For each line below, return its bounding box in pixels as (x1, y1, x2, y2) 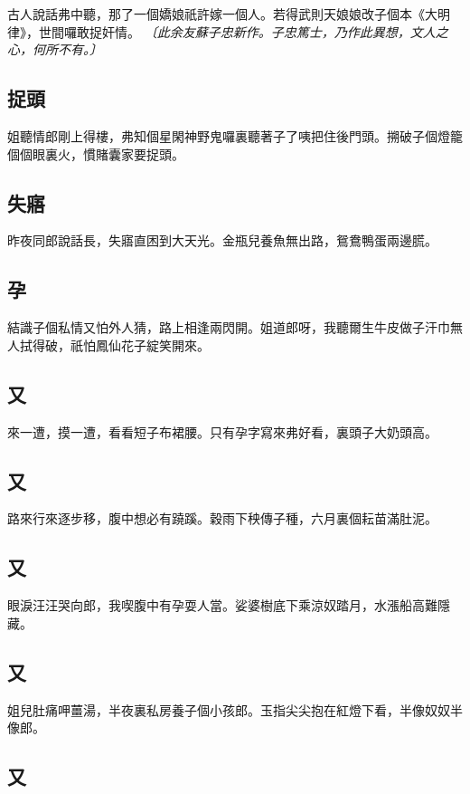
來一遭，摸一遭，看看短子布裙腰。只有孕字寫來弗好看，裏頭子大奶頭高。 (7, 422, 437, 441)
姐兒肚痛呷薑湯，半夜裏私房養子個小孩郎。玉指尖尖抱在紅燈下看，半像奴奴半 (7, 700, 463, 719)
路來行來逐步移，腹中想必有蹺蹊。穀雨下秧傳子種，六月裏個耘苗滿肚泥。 (7, 509, 437, 528)
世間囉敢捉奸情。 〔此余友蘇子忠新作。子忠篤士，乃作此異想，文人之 (38, 22, 448, 41)
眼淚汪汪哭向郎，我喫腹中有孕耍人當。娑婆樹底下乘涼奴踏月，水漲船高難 (7, 596, 437, 615)
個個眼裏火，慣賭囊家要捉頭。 (7, 144, 184, 163)
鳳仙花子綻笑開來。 (95, 335, 210, 354)
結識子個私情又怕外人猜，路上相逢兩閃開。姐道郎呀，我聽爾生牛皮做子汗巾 (7, 318, 450, 337)
